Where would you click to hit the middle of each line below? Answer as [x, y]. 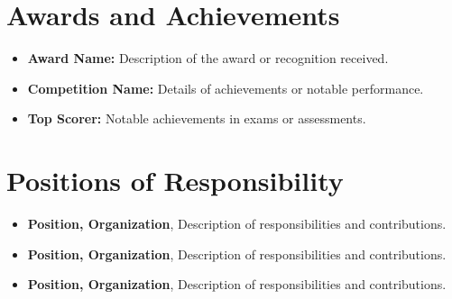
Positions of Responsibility [175, 181]
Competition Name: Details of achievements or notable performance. [226, 88]
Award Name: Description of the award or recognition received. [208, 58]
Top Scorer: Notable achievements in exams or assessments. [197, 118]
